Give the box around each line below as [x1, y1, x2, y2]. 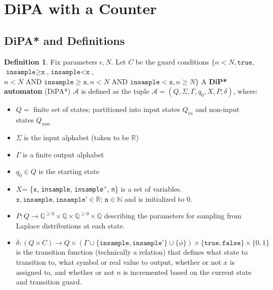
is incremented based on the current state [123, 266, 252, 277]
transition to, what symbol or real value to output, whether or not [16, 256, 222, 267]
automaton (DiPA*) [4, 86, 71, 96]
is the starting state [38, 166, 99, 177]
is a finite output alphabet [23, 149, 104, 159]
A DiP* [201, 76, 227, 86]
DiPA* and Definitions [4, 32, 125, 48]
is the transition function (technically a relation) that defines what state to [16, 247, 248, 257]
